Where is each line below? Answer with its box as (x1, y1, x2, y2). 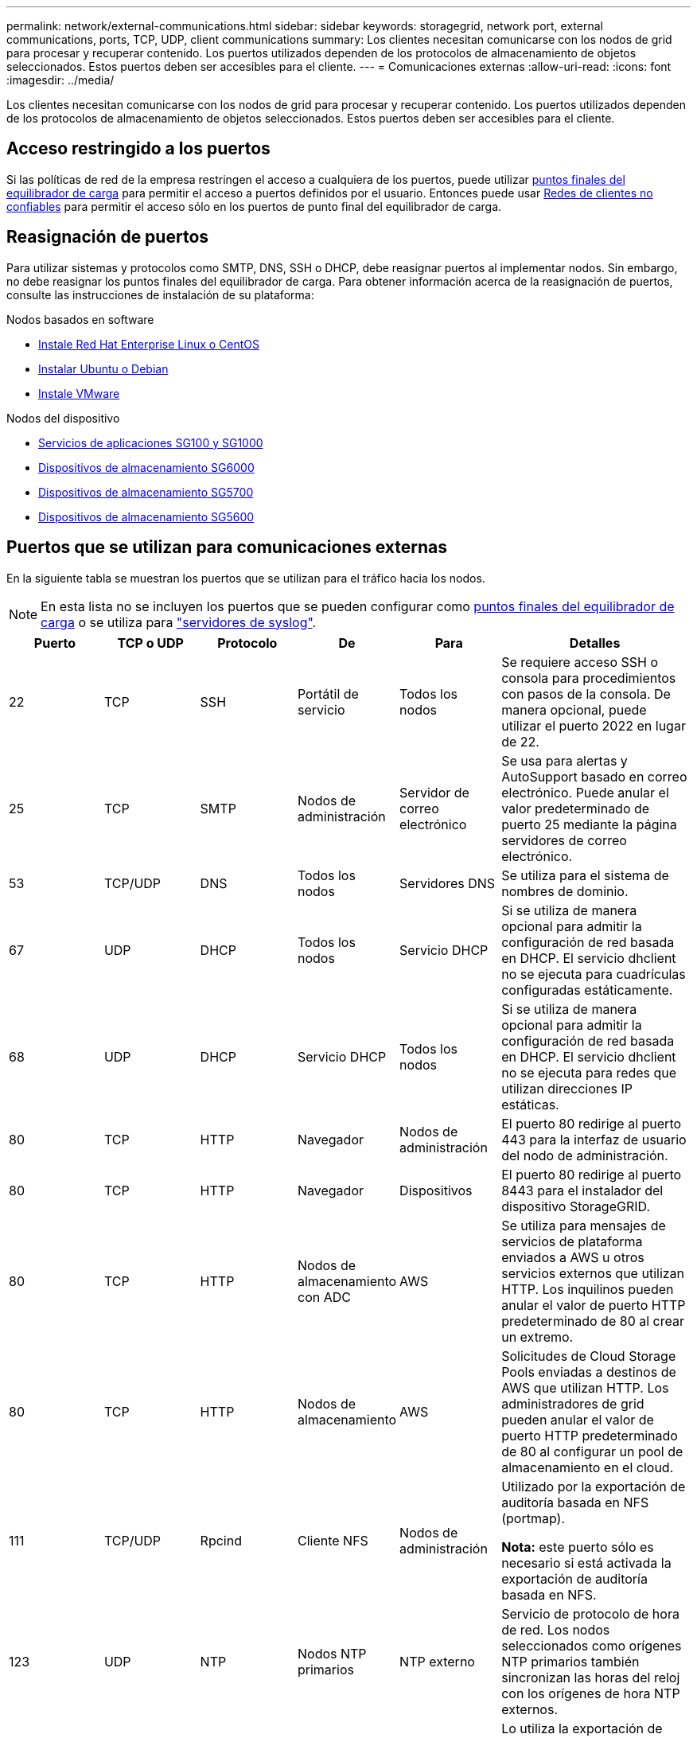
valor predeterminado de (501, 800, 650, 816)
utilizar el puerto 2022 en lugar (501, 717, 686, 734)
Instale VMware (38, 386, 120, 400)
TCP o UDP (117, 634, 184, 651)
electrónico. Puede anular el (501, 784, 669, 801)
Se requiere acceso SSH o (501, 653, 659, 670)
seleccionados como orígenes (501, 1637, 682, 1654)
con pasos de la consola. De (501, 685, 671, 702)
